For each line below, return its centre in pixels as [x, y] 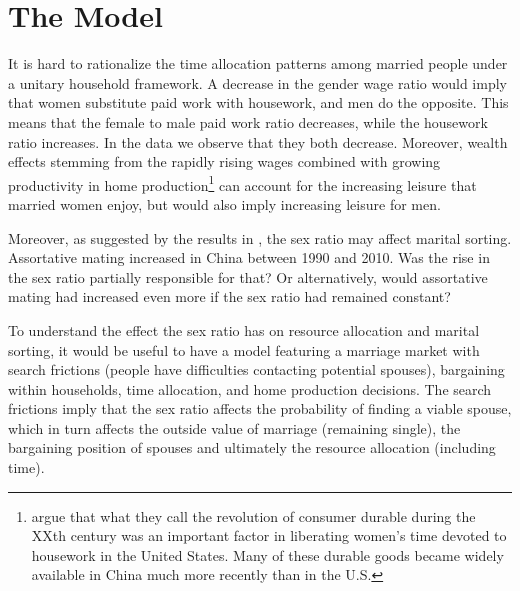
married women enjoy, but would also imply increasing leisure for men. [224, 203]
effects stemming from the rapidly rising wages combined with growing [224, 161]
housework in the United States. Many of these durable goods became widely [267, 554]
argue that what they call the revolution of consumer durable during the [253, 515]
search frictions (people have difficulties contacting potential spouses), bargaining [256, 369]
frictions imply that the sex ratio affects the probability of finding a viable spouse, [260, 408]
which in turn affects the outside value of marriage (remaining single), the [234, 427]
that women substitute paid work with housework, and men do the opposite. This [258, 102]
